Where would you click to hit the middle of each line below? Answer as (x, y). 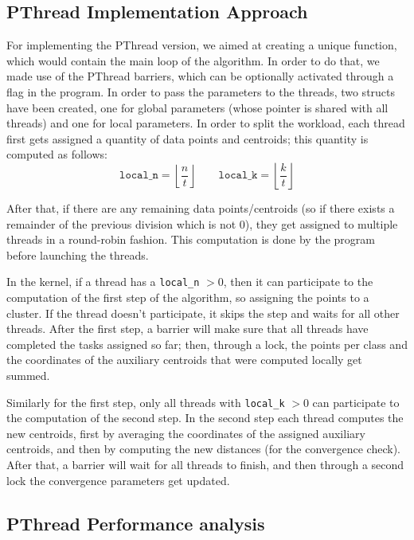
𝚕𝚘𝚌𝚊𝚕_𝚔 (238, 176)
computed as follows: (57, 154)
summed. (28, 375)
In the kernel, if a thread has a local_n (103, 282)
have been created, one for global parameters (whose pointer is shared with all (197, 107)
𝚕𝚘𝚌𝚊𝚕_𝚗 (139, 176)
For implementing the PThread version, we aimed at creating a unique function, (202, 45)
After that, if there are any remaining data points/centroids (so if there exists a (201, 207)
